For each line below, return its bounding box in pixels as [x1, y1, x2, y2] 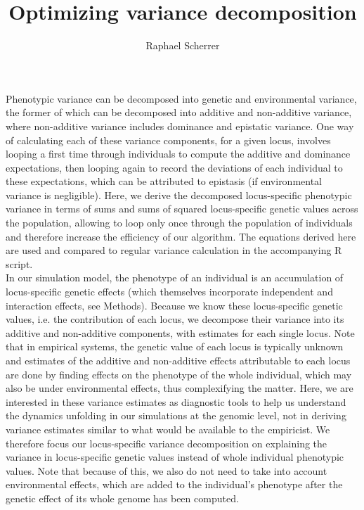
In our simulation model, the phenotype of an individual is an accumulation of [6, 270, 344, 285]
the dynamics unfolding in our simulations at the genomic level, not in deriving [6, 408, 346, 423]
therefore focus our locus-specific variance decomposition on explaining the [6, 435, 327, 450]
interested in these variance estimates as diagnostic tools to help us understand [6, 394, 346, 409]
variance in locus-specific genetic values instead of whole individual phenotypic [6, 450, 344, 464]
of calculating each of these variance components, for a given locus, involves [6, 132, 331, 147]
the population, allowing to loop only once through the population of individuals [6, 215, 353, 230]
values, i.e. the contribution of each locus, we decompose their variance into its [6, 312, 344, 326]
